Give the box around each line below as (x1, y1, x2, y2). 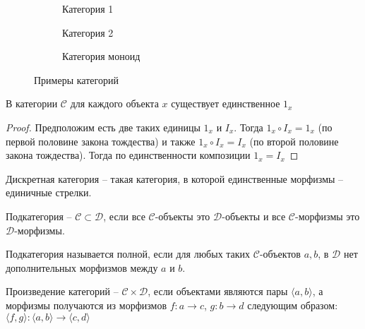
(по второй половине (249, 133, 339, 148)
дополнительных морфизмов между (6, 260, 158, 275)
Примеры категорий (34, 72, 119, 87)
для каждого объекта (70, 96, 159, 111)
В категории (6, 96, 58, 111)
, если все (103, 208, 145, 223)
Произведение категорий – (6, 284, 119, 299)
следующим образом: (247, 297, 338, 312)
